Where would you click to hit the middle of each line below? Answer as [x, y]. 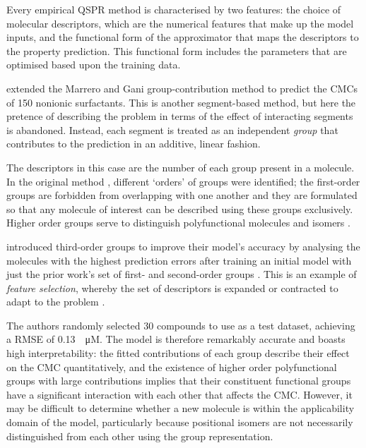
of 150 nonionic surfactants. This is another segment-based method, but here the [181, 102]
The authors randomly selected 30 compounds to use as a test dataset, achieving [181, 325]
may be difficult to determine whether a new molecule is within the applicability [181, 408]
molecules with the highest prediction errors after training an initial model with [179, 260]
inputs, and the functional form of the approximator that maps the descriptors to [183, 37]
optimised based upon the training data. [94, 65]
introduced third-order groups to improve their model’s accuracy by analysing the [183, 246]
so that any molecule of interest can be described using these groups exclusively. [180, 208]
